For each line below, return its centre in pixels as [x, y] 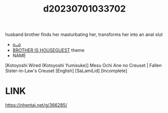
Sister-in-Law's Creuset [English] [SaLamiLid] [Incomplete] [66, 71]
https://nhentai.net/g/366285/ [36, 105]
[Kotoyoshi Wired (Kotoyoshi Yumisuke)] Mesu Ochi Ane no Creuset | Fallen [83, 66]
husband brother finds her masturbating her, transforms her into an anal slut [84, 35]
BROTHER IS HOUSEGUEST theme [48, 50]
